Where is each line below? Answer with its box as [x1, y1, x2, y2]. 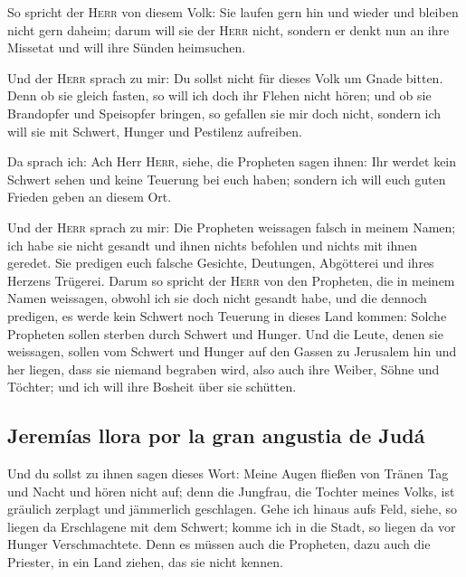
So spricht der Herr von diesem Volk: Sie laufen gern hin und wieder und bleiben [7, 3, 459, 21]
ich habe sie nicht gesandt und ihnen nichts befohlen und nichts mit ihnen [7, 235, 418, 254]
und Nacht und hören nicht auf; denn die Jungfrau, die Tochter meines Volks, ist [7, 481, 455, 500]
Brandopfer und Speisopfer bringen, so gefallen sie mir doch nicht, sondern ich [7, 103, 442, 122]
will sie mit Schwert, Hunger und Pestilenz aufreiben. [7, 121, 302, 140]
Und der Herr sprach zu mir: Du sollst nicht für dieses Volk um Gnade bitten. [7, 68, 443, 87]
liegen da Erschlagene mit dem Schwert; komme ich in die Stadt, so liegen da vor [7, 516, 456, 535]
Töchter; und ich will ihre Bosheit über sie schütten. [7, 377, 297, 396]
